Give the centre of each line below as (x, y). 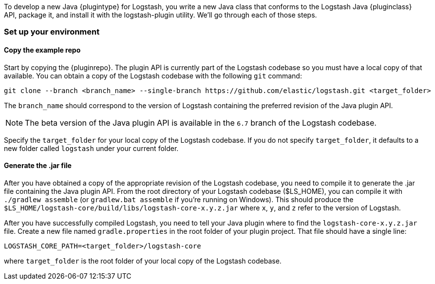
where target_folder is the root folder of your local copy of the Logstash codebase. (143, 261)
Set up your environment (52, 32)
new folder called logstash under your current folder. (91, 148)
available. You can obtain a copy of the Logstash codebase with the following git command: (153, 76)
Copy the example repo (42, 50)
